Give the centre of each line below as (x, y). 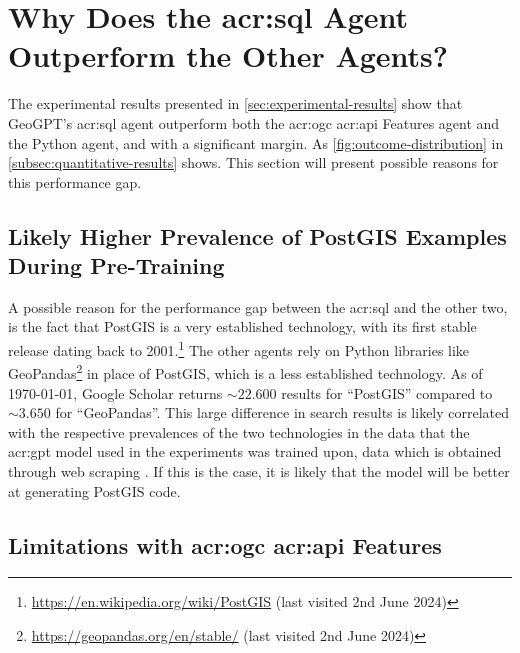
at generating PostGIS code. (94, 490)
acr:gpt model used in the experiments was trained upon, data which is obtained (255, 451)
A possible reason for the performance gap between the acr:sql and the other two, (258, 306)
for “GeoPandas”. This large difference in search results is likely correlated (282, 412)
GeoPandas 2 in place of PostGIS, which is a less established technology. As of (245, 371)
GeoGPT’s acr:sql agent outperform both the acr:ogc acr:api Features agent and (254, 122)
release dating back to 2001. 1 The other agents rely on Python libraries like (239, 348)
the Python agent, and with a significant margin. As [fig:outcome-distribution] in (256, 142)
